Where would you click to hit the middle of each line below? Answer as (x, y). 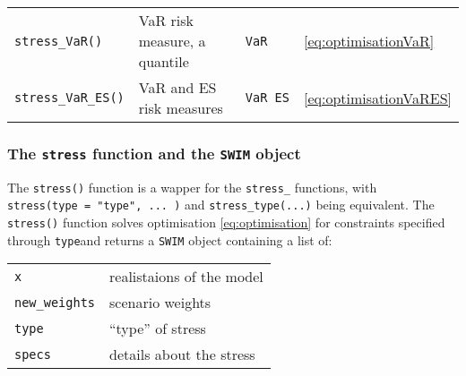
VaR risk (166, 20)
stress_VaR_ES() (69, 98)
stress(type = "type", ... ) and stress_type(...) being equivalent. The (221, 205)
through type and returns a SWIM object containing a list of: (170, 239)
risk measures (181, 108)
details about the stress (182, 355)
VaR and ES (177, 87)
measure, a (172, 41)
